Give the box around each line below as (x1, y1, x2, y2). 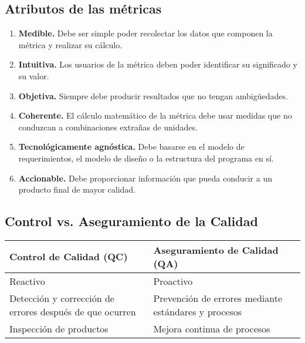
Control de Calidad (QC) (9, 250, 128, 264)
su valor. (18, 69, 49, 82)
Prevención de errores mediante (153, 291, 283, 305)
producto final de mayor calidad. (18, 183, 136, 196)
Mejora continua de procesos (153, 321, 270, 335)
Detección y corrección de (9, 291, 114, 305)
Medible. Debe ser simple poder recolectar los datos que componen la (18, 27, 273, 39)
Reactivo (9, 274, 45, 288)
